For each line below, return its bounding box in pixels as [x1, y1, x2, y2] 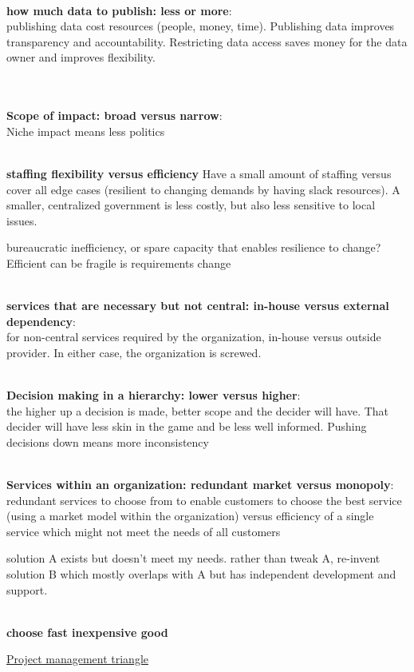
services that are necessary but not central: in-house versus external [6, 297, 389, 314]
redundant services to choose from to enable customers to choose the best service [6, 491, 402, 508]
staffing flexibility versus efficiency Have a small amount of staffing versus [6, 165, 392, 181]
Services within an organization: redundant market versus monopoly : [6, 476, 394, 493]
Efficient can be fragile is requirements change [6, 254, 231, 271]
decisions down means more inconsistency [6, 433, 209, 450]
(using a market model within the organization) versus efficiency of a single [6, 507, 374, 524]
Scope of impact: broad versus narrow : [6, 107, 223, 124]
